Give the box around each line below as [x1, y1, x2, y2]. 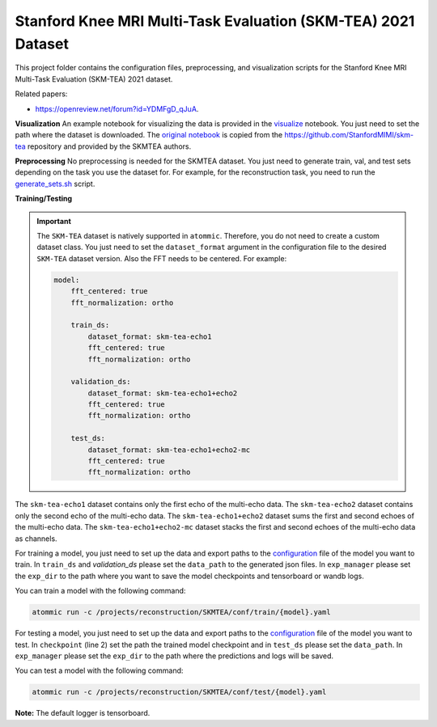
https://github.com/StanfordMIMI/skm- [284, 130, 414, 140]
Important [36, 216, 72, 226]
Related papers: [15, 89, 68, 99]
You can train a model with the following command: [15, 586, 186, 596]
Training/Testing [15, 194, 73, 204]
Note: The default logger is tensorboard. [15, 708, 151, 718]
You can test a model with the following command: [15, 666, 184, 675]
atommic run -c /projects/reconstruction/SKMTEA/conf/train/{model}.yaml [32, 607, 331, 617]
